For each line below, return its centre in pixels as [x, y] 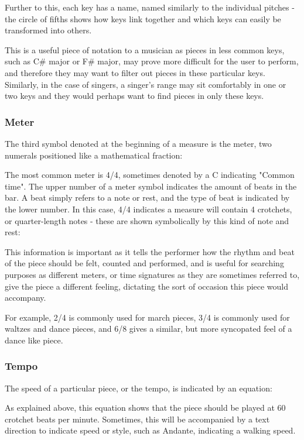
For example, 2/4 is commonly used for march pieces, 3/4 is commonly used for [147, 317]
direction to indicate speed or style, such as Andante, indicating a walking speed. [150, 430]
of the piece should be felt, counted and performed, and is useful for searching [144, 263]
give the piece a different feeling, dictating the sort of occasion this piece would [147, 286]
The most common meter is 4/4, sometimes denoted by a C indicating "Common [150, 175]
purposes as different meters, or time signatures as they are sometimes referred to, [152, 274]
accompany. [25, 298]
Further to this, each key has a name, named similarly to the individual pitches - [150, 7]
